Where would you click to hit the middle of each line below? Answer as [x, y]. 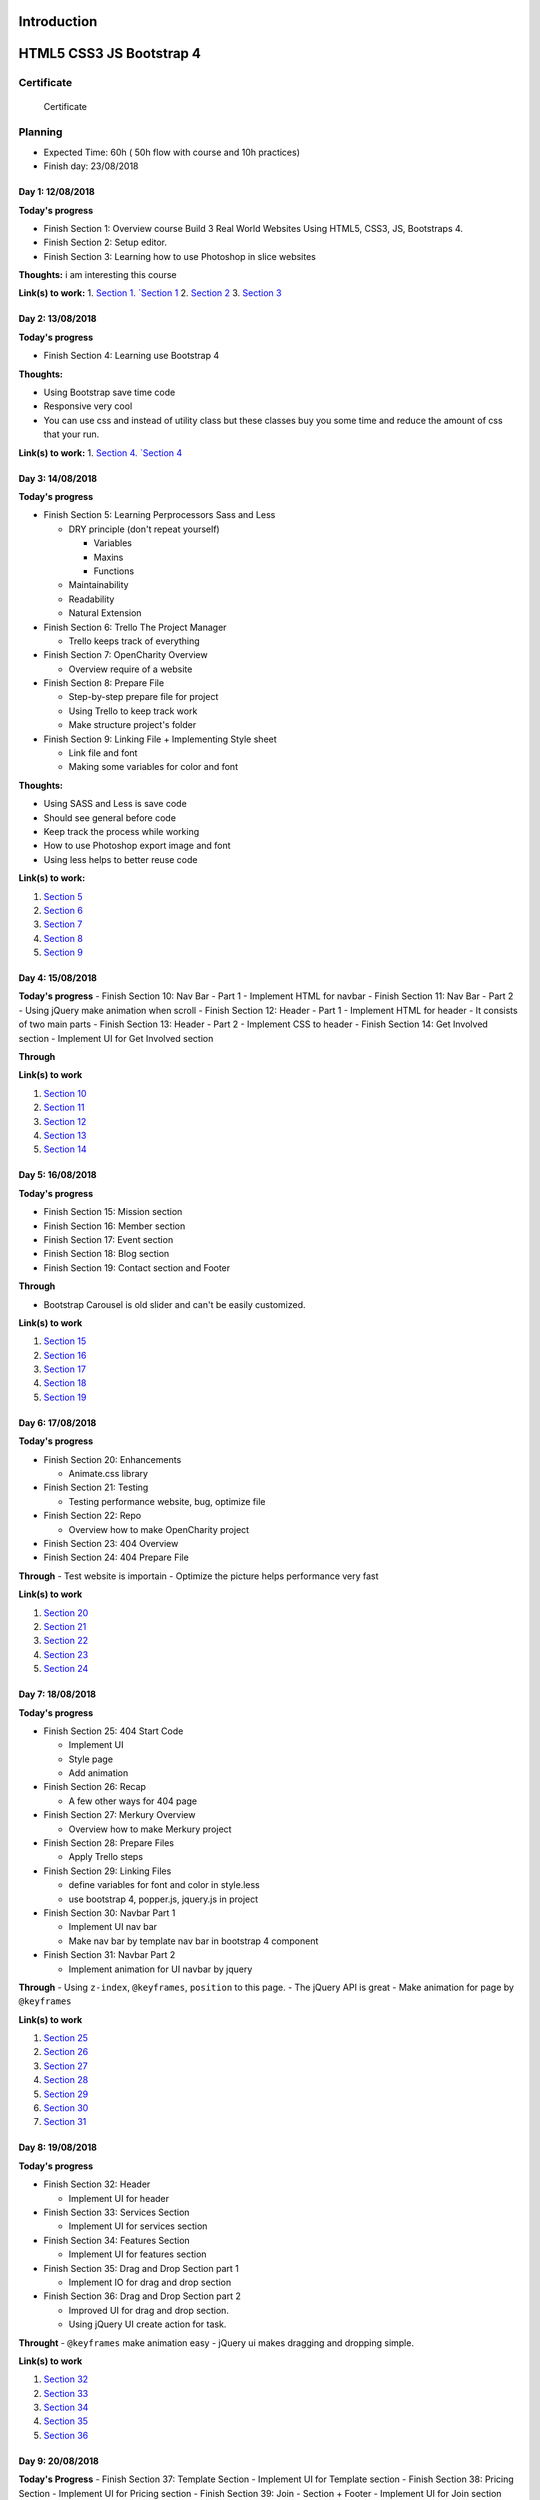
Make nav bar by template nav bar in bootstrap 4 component [193, 1941]
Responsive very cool [88, 406]
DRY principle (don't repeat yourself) [144, 529]
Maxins [108, 557]
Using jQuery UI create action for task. [147, 2324]
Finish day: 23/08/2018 [91, 166]
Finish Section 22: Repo [92, 1516]
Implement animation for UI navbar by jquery [160, 1969]
